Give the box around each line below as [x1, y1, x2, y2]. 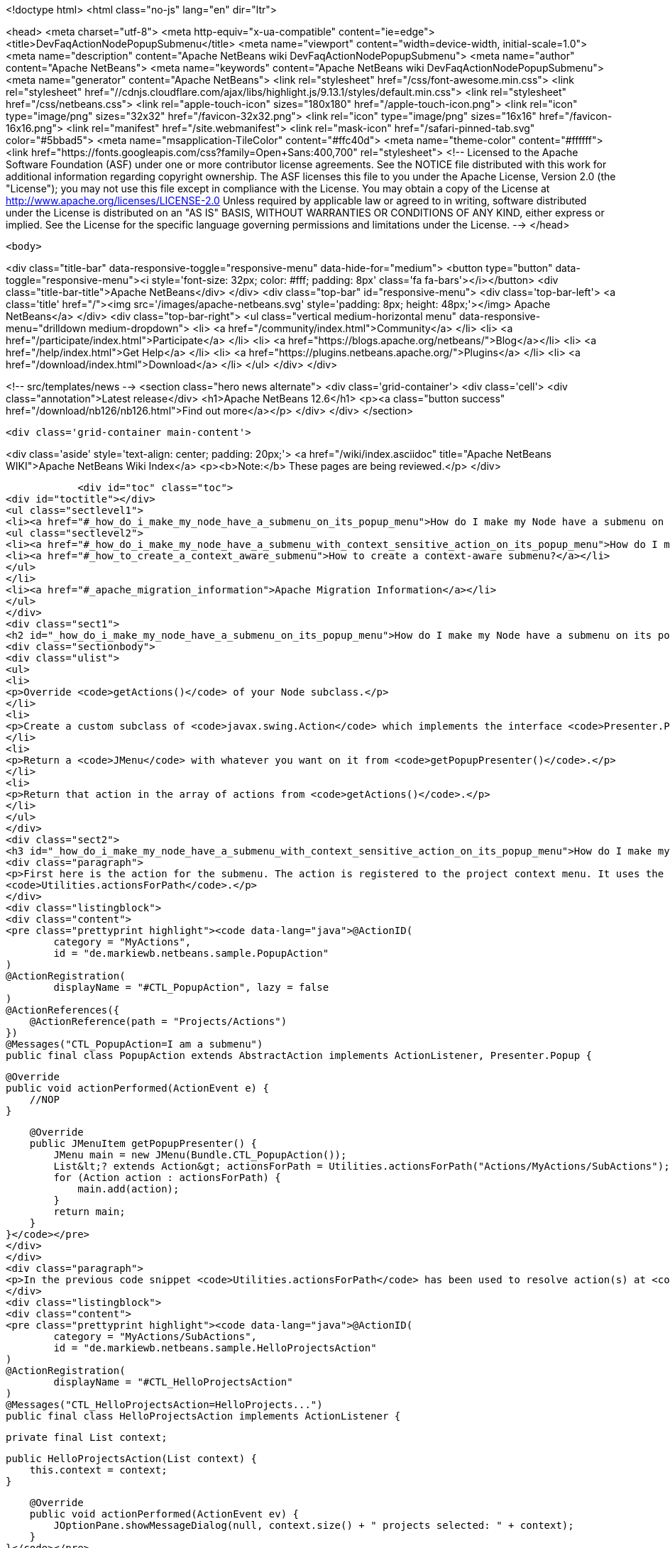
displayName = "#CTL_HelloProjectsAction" [53, 1376, 293, 1388]
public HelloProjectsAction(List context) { [6, 1453, 258, 1464]
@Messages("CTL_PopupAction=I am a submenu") [6, 1038, 263, 1050]
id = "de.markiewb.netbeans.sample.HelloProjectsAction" [53, 1342, 377, 1354]
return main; [53, 1206, 126, 1217]
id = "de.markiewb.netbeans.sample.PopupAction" [53, 948, 329, 959]
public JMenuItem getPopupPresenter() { [29, 1138, 258, 1149]
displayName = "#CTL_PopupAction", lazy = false [53, 982, 329, 993]
